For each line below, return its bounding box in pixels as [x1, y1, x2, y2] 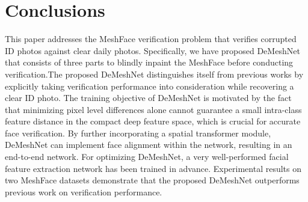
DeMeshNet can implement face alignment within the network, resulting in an [5, 138, 292, 151]
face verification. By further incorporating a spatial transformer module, [5, 126, 271, 139]
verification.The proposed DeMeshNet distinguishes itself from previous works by [5, 67, 304, 80]
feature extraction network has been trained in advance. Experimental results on [5, 162, 302, 174]
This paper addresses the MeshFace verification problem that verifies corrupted [5, 32, 297, 45]
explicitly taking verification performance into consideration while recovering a [5, 79, 294, 92]
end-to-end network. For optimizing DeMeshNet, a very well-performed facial [5, 150, 289, 163]
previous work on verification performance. [5, 185, 162, 198]
